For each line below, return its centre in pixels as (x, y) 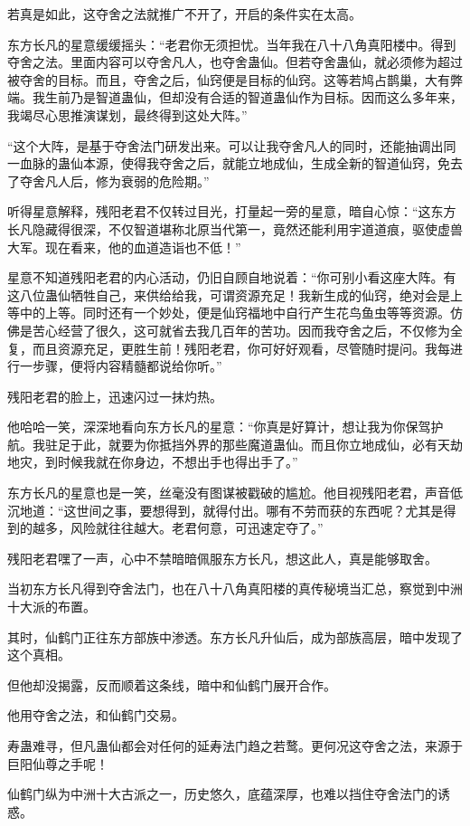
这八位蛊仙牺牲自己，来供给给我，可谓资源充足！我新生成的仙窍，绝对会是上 (235, 294)
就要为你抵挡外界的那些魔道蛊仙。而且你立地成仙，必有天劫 (285, 444)
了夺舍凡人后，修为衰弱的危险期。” (108, 180)
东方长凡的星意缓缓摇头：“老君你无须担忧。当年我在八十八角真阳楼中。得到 (232, 44)
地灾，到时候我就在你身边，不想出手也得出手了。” (153, 462)
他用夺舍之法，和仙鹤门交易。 (96, 715)
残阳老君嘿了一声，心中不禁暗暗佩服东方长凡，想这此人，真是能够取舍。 (222, 558)
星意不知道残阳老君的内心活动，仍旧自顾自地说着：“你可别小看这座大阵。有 (232, 277)
